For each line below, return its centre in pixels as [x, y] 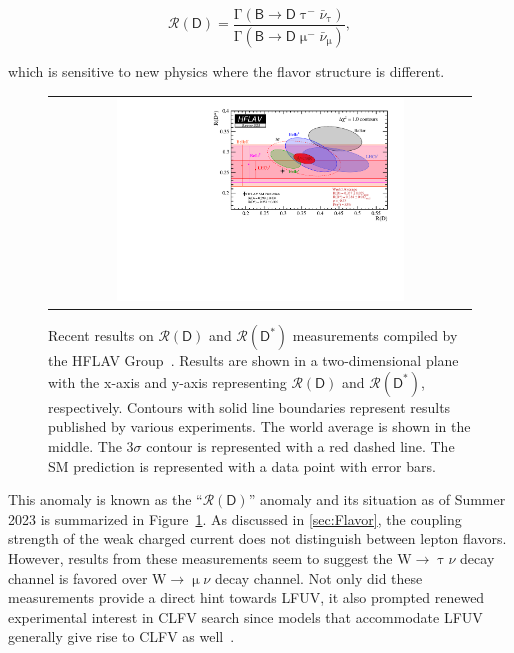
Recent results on [101, 335]
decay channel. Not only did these [318, 577]
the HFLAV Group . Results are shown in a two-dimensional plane [253, 360]
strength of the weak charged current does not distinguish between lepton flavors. [257, 538]
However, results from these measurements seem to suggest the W [210, 557]
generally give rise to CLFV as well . [121, 636]
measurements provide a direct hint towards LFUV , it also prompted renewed [246, 597]
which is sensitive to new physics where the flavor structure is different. [226, 70]
